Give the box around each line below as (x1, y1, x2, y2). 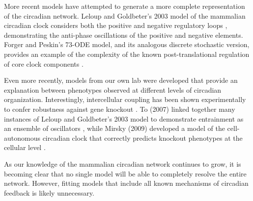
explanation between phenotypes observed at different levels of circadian (4, 84, 222, 95)
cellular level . (4, 142, 46, 152)
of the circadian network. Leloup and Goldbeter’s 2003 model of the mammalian (4, 10, 246, 21)
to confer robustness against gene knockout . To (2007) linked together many (4, 103, 235, 114)
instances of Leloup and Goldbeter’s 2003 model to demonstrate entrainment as (4, 113, 244, 124)
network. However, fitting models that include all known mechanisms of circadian (4, 178, 249, 188)
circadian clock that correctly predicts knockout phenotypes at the (42, 132, 243, 143)
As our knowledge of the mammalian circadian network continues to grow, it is (4, 158, 241, 169)
